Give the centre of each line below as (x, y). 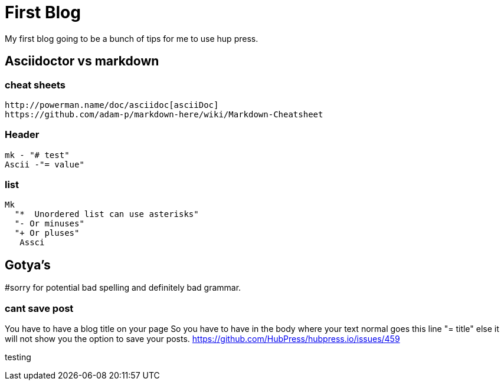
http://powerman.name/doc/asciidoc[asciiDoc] (112, 105)
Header (22, 135)
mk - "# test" (37, 155)
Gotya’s (28, 265)
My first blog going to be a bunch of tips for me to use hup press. (132, 38)
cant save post (39, 308)
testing (18, 357)
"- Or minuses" (49, 224)
